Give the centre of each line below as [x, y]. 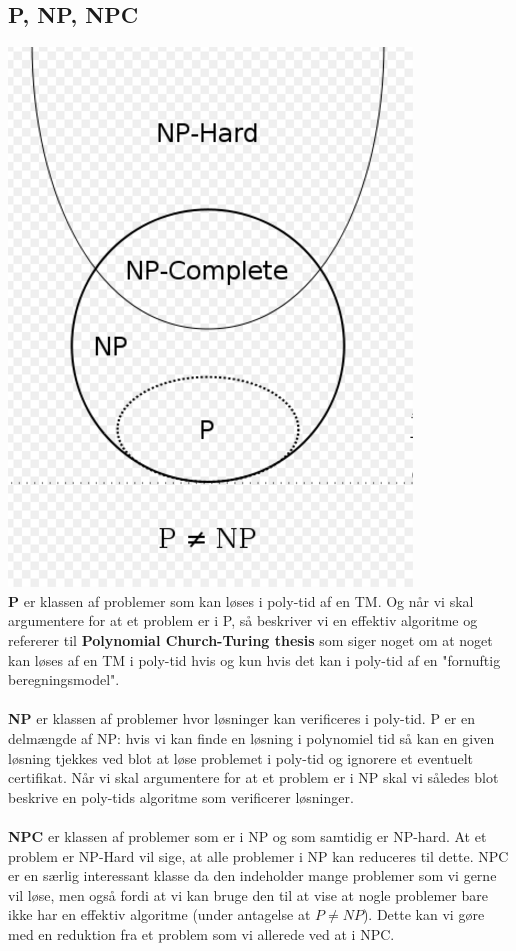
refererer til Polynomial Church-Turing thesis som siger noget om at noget [250, 639]
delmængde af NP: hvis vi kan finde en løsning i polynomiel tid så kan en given [251, 737]
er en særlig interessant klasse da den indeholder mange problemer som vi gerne [252, 875]
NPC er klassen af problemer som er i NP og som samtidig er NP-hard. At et [247, 835]
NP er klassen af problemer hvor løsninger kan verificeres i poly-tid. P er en [241, 718]
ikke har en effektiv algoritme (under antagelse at [159, 914]
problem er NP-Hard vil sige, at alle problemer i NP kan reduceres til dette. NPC [258, 855]
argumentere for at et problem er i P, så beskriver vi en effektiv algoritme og [243, 620]
